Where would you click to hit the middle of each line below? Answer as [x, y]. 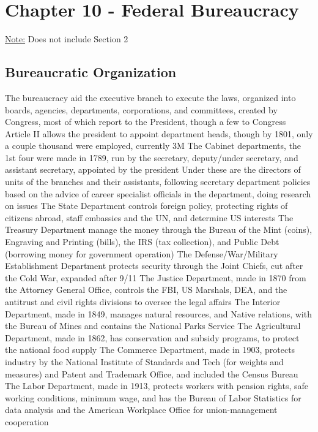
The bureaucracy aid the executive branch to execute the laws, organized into [150, 97]
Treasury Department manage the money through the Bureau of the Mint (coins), [159, 229]
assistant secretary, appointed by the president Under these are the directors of [153, 169]
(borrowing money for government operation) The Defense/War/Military [142, 253]
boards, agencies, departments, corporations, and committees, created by [141, 109]
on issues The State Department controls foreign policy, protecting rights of [146, 206]
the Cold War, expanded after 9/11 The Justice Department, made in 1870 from [156, 277]
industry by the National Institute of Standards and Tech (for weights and [144, 361]
